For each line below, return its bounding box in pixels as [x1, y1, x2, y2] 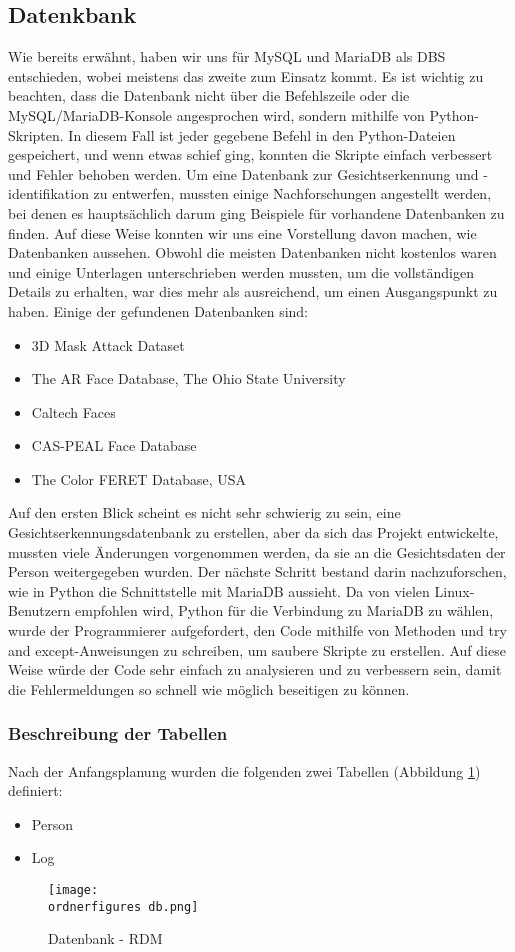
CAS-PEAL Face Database [31, 435, 197, 456]
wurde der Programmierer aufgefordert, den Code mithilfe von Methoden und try [8, 620, 507, 641]
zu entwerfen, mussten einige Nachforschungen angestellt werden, [93, 183, 492, 204]
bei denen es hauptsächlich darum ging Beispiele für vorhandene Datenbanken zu [8, 202, 505, 223]
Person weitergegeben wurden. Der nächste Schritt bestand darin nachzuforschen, [8, 561, 507, 582]
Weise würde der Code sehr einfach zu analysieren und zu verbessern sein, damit [8, 659, 502, 680]
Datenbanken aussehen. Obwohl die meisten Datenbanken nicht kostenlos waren [8, 242, 497, 263]
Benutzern [8, 600, 71, 621]
